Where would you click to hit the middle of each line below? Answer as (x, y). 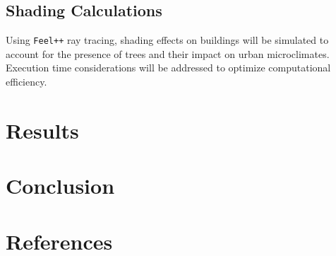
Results (42, 130)
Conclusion (60, 186)
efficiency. (26, 82)
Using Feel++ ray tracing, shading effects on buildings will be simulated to (167, 40)
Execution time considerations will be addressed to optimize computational (168, 68)
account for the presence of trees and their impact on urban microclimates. (168, 53)
